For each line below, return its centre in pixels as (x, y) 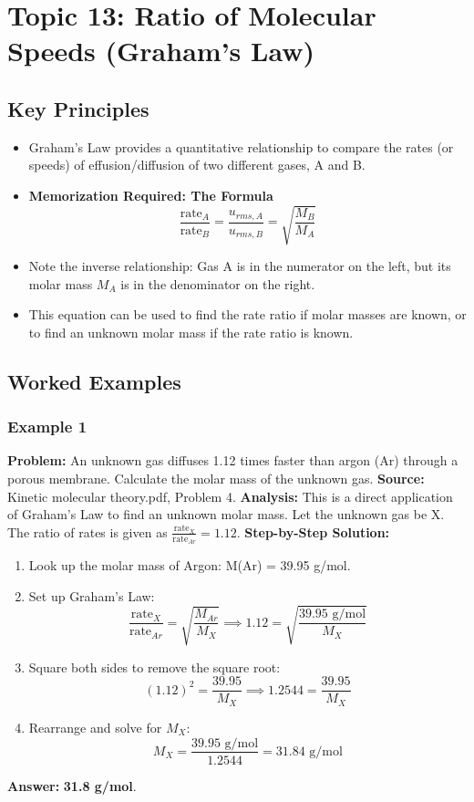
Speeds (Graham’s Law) (161, 51)
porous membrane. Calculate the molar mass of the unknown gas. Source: (216, 479)
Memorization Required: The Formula (151, 195)
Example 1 (47, 427)
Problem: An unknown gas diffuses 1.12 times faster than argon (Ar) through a (233, 460)
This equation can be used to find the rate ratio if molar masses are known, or (247, 314)
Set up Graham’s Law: (92, 595)
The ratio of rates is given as (88, 531)
